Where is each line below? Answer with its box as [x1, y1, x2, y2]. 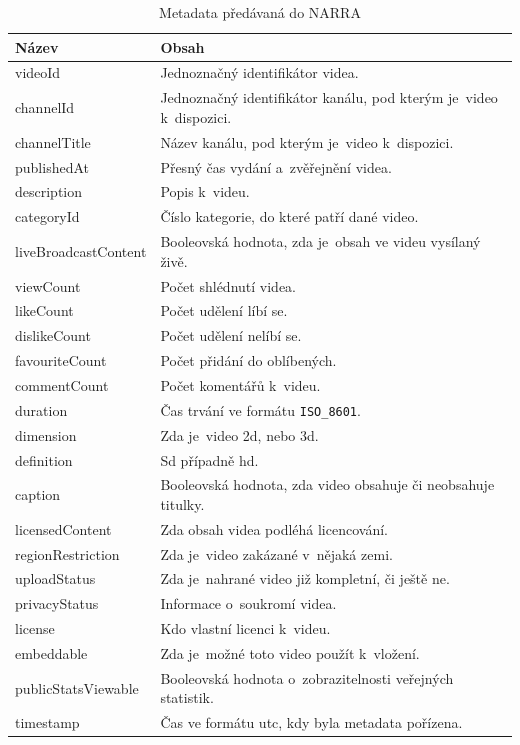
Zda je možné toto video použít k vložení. [160, 643, 420, 663]
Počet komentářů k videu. [160, 374, 321, 395]
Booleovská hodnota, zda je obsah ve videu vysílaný [160, 231, 481, 252]
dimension [15, 424, 77, 445]
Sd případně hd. [160, 449, 259, 470]
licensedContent [15, 518, 112, 539]
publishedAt [15, 156, 89, 177]
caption [15, 484, 61, 505]
